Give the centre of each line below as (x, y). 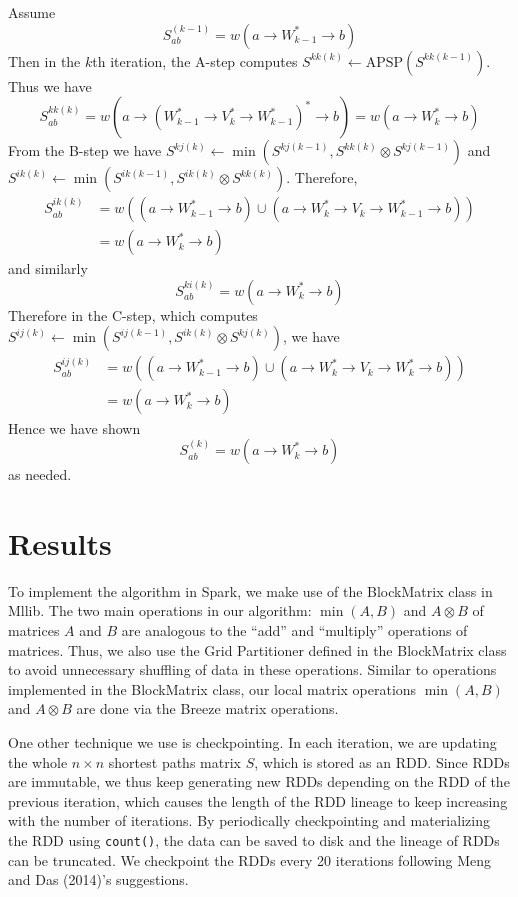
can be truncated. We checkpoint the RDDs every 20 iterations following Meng (250, 859)
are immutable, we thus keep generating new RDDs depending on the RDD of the (259, 781)
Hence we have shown (74, 427)
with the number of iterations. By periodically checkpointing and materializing (249, 820)
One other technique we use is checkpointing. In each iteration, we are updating (252, 741)
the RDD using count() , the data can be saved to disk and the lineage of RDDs (254, 839)
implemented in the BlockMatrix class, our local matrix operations (212, 688)
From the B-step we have (85, 150)
